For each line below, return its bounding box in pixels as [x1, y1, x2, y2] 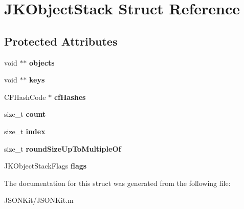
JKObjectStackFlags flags [4, 160, 87, 171]
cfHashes [54, 91, 86, 102]
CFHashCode [4, 91, 46, 102]
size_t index [4, 126, 46, 136]
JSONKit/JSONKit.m [4, 195, 74, 205]
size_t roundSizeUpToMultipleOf [4, 143, 121, 154]
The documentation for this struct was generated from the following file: [4, 177, 231, 188]
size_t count [4, 109, 46, 119]
